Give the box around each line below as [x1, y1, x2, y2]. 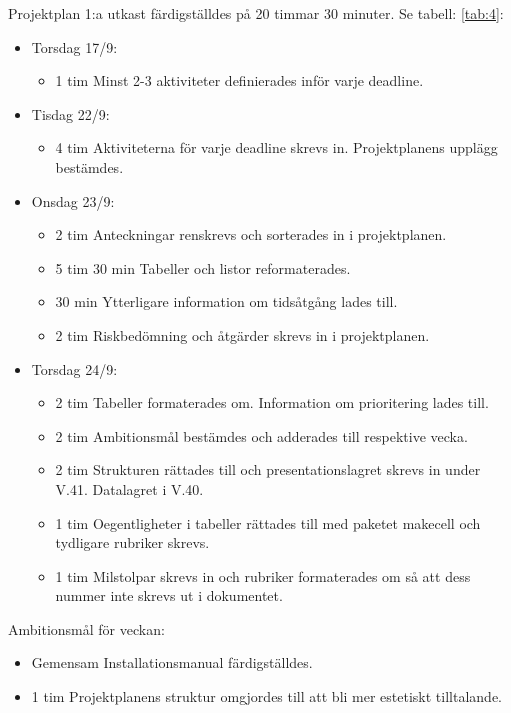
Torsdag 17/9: [31, 36, 118, 57]
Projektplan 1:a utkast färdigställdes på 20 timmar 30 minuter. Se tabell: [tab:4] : [8, 3, 504, 23]
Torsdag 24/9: [31, 358, 118, 379]
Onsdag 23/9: [31, 190, 115, 211]
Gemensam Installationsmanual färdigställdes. [31, 652, 313, 673]
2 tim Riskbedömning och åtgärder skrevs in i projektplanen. [55, 324, 430, 345]
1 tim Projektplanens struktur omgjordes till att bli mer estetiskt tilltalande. [31, 686, 502, 707]
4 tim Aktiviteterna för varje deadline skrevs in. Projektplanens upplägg [55, 137, 498, 158]
